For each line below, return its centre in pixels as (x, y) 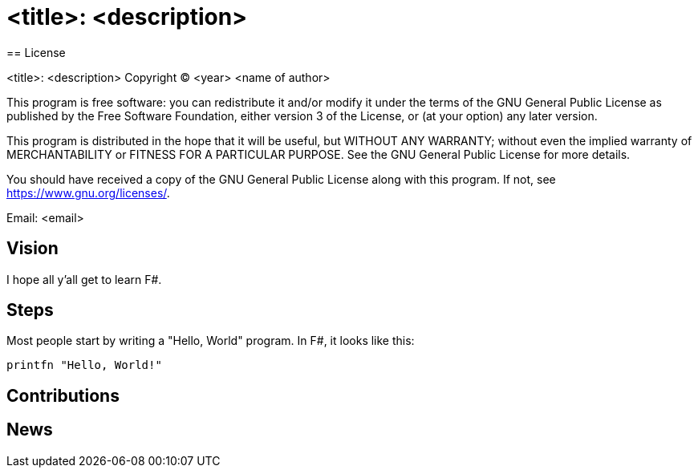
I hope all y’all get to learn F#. (84, 279)
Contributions (63, 395)
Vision (32, 249)
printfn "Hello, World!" (84, 365)
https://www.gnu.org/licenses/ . (88, 192)
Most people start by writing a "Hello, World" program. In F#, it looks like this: (211, 341)
